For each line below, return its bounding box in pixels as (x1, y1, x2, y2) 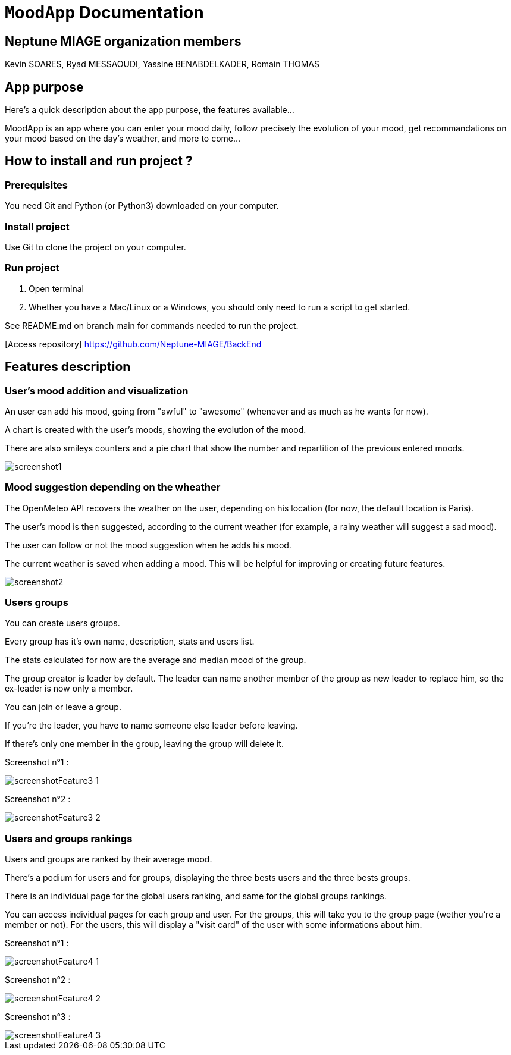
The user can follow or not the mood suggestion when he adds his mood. (5, 539, 291, 550)
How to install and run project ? (5, 153, 193, 169)
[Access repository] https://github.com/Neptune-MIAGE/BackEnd (5, 338, 262, 349)
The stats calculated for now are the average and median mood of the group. (5, 655, 306, 665)
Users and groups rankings (5, 832, 133, 844)
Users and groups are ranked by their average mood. (5, 854, 212, 865)
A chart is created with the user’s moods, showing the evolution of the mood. (5, 424, 306, 435)
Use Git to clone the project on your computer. (5, 241, 186, 252)
